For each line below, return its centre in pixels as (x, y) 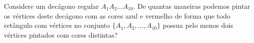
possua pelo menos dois (198, 25)
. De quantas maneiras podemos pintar (192, 6)
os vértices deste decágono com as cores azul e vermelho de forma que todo (117, 15)
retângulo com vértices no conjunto (57, 25)
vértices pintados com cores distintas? (61, 34)
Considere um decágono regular (52, 6)
